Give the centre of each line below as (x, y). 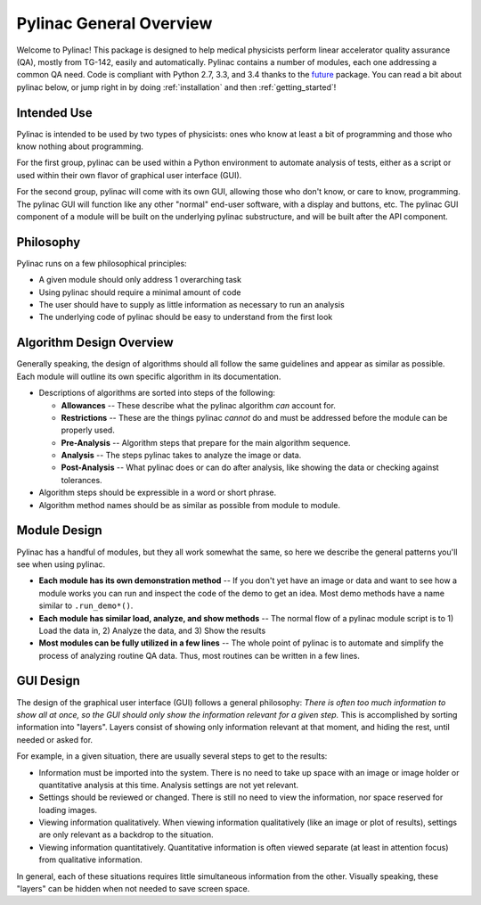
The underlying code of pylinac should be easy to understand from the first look (186, 317)
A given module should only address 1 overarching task (140, 280)
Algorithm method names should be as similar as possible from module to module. (190, 505)
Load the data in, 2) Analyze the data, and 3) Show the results (152, 630)
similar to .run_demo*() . (86, 605)
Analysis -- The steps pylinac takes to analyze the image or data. (181, 456)
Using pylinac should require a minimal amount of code (140, 292)
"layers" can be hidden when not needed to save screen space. (133, 889)
